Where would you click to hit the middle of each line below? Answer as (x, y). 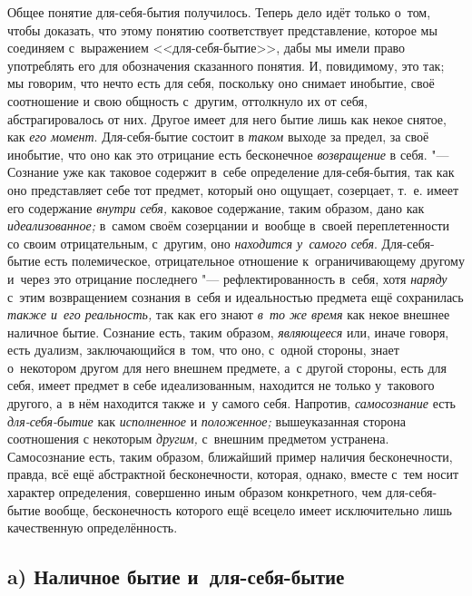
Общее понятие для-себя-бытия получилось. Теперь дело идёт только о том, (219, 12)
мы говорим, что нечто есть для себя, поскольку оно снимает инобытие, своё (221, 83)
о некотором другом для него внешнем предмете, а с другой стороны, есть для (227, 367)
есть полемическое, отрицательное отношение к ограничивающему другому (255, 261)
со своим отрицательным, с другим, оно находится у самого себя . (192, 243)
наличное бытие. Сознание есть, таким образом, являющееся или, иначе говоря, (228, 332)
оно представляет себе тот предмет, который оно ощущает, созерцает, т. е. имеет (233, 189)
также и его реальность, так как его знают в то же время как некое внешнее (229, 314)
